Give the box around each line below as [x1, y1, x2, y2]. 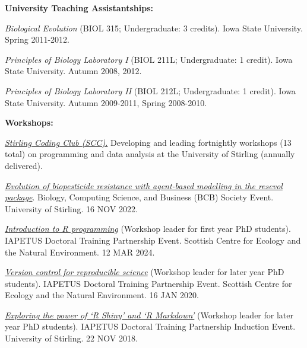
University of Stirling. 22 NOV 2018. [5, 332, 138, 344]
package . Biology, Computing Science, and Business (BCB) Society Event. [5, 191, 274, 203]
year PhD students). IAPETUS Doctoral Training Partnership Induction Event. [5, 320, 296, 333]
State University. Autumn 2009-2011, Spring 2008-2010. [5, 96, 207, 108]
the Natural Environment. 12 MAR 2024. [5, 245, 155, 258]
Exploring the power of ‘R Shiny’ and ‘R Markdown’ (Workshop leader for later [5, 308, 293, 321]
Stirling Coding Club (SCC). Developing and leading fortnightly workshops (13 [5, 136, 292, 148]
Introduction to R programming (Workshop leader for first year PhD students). [5, 222, 291, 235]
